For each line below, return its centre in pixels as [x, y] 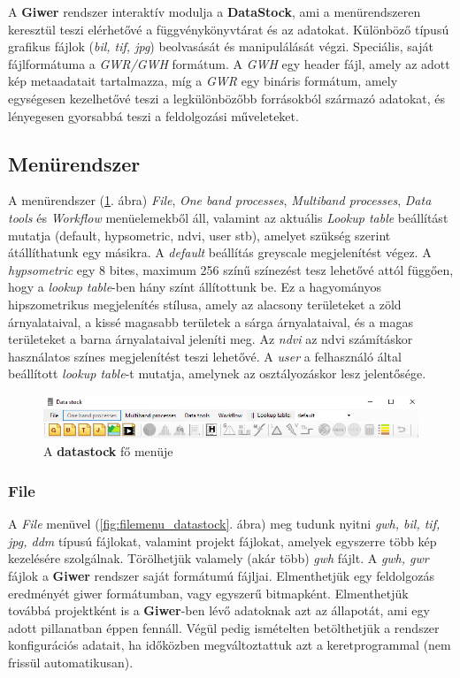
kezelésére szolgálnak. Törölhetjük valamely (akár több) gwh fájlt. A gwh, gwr [218, 558]
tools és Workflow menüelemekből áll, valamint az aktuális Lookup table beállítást [228, 217]
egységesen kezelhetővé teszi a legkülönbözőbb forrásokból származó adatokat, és [227, 98]
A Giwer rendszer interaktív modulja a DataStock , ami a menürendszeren [215, 11]
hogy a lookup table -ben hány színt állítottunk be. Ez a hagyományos [195, 287]
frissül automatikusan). [71, 663]
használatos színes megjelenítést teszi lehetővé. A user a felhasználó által [205, 356]
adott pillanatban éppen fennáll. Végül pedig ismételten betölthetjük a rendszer [224, 627]
